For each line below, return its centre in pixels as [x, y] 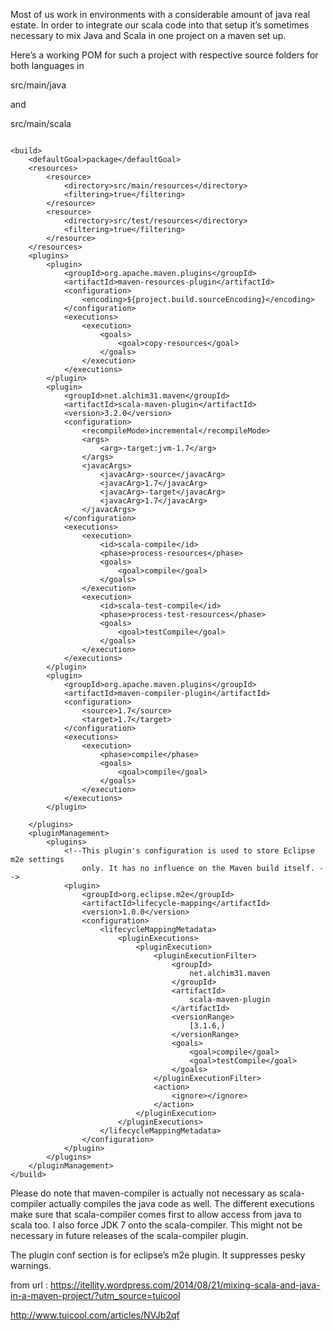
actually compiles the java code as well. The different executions [181, 1203]
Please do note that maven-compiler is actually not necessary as [144, 1193]
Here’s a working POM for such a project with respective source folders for [164, 55]
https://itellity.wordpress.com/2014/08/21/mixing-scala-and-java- [185, 1285]
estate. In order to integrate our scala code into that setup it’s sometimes [160, 25]
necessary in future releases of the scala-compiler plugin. [129, 1235]
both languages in [47, 65]
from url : [29, 1285]
